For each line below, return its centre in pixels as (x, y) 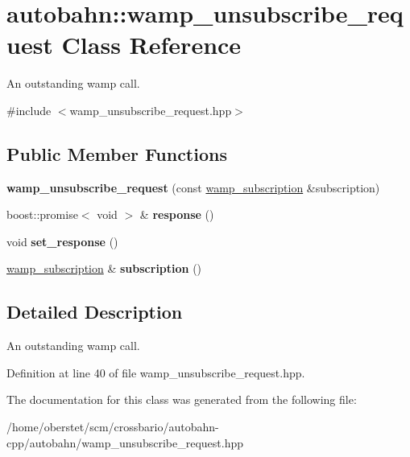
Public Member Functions (117, 153)
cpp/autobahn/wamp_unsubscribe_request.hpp (125, 442)
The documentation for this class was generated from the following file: (182, 399)
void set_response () (62, 241)
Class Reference (151, 45)
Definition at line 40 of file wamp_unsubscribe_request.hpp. (156, 372)
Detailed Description (95, 312)
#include (29, 110)
